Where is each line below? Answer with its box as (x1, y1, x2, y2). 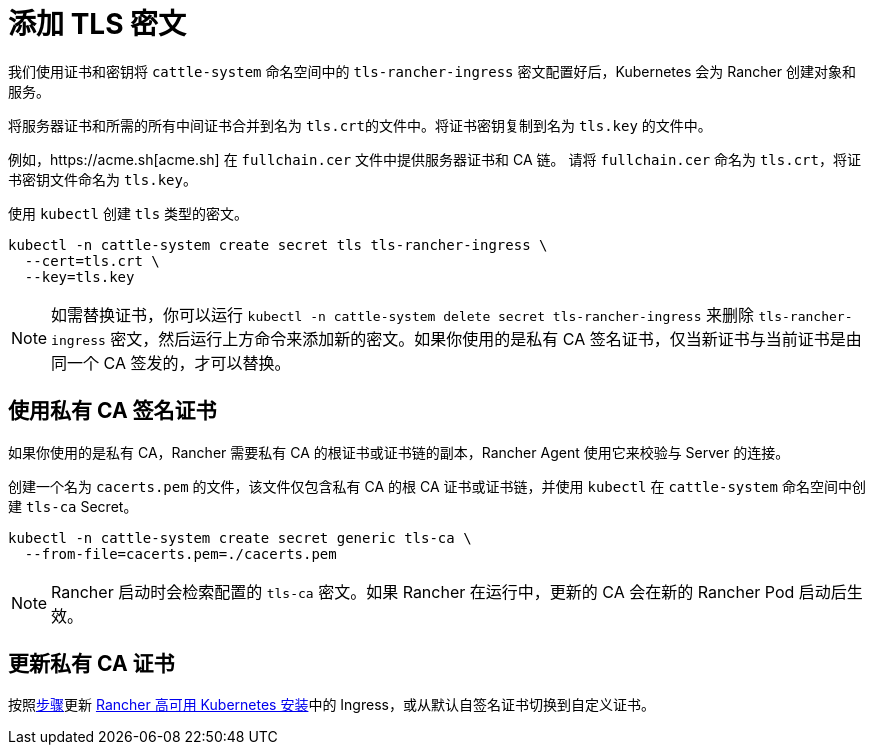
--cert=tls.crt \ (24, 252, 160, 269)
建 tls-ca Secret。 (8, 497, 138, 515)
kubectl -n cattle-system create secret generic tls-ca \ (8, 529, 472, 546)
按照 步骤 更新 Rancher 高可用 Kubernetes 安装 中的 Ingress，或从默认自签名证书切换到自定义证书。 (8, 696, 655, 714)
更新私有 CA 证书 (8, 651, 175, 677)
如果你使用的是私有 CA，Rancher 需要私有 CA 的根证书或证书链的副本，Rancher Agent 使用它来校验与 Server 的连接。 (8, 443, 790, 461)
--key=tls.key (24, 268, 135, 285)
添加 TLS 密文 (8, 7, 187, 41)
